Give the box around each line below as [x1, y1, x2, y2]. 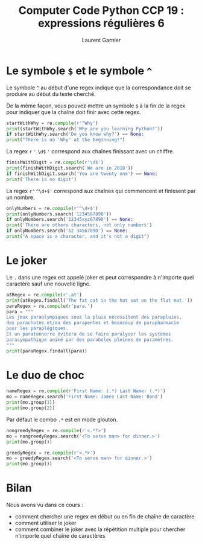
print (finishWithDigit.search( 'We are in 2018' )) [6, 165, 134, 171]
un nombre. [6, 194, 35, 201]
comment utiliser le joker [14, 520, 77, 527]
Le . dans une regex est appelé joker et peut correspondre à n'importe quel [6, 273, 194, 281]
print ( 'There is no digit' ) [6, 176, 77, 182]
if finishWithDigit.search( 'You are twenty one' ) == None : [6, 170, 158, 177]
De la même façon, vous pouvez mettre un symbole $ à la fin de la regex [6, 102, 186, 109]
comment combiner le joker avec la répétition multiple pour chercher [14, 526, 186, 533]
